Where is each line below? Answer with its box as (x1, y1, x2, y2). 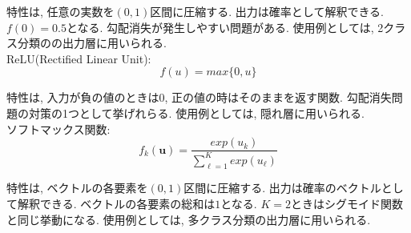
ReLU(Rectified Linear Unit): (6, 50, 151, 66)
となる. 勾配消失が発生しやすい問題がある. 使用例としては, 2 (66, 18, 384, 35)
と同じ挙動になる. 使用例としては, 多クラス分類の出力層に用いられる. (6, 211, 371, 227)
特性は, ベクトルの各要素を (6, 179, 148, 196)
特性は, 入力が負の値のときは (6, 89, 159, 106)
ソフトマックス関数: (6, 120, 111, 137)
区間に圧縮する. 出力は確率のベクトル (183, 179, 381, 196)
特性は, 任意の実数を (6, 3, 115, 19)
